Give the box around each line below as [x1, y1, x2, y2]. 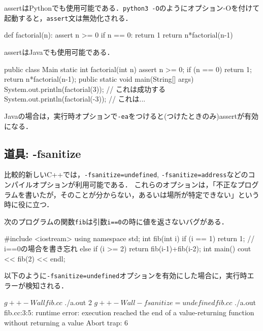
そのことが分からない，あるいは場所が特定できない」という [60, 189, 259, 200]
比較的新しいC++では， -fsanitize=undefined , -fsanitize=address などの [4, 169, 248, 180]
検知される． [25, 280, 68, 290]
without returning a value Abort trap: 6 [4, 317, 128, 327]
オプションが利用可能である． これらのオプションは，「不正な [32, 179, 238, 189]
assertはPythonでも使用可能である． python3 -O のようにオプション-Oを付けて [4, 3, 260, 13]
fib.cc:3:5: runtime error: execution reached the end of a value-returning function [4, 307, 254, 318]
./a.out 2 [64, 297, 92, 308]
